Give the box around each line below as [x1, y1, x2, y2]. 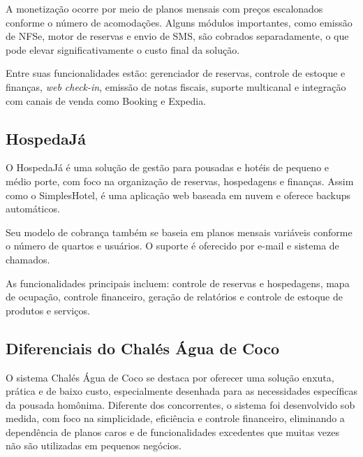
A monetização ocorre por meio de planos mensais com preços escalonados [6, 1, 323, 15]
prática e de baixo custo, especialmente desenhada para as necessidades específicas [6, 384, 357, 398]
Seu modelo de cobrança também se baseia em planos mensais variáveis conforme [6, 224, 353, 239]
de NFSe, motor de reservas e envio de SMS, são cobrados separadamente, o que [6, 29, 349, 43]
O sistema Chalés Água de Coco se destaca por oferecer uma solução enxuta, [6, 370, 334, 384]
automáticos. [6, 201, 60, 216]
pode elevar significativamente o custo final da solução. [6, 42, 240, 57]
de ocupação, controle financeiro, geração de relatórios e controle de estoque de [6, 289, 343, 304]
